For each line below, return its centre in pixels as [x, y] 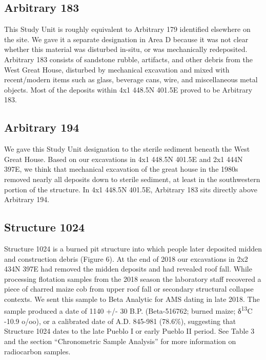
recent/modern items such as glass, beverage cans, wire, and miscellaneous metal [131, 79]
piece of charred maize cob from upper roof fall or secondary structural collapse [129, 289]
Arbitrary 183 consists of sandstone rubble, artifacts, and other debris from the [129, 59]
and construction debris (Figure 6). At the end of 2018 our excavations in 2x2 [126, 258]
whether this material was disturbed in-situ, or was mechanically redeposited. [126, 49]
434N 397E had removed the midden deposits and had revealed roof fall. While [128, 269]
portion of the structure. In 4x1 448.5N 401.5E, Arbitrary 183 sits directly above [131, 189]
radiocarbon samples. [37, 351]
